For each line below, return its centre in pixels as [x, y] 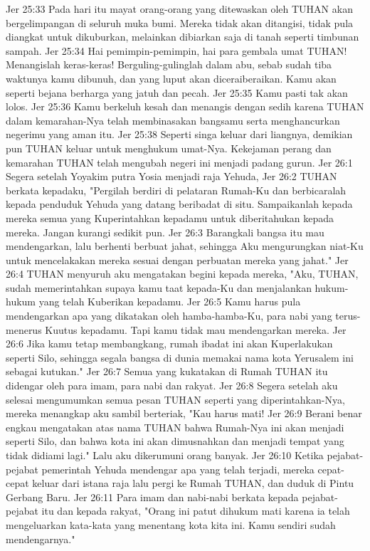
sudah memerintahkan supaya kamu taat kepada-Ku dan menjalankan [159, 287]
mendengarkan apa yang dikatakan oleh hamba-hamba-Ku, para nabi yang [169, 316]
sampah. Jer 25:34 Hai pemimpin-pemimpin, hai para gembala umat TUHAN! [176, 50]
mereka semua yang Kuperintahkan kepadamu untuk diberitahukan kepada [170, 217]
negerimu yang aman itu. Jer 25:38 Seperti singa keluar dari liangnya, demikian [179, 134]
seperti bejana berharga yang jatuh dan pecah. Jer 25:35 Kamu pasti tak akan [177, 92]
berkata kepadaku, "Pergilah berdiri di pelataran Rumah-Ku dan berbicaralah [176, 190]
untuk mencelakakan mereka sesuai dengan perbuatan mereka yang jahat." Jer [177, 259]
